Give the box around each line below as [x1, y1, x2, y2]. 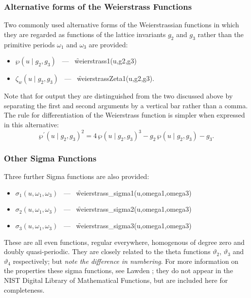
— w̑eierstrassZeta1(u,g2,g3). [64, 73, 155, 83]
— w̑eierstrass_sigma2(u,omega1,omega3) [63, 204, 192, 214]
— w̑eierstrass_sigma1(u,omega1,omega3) [63, 187, 192, 198]
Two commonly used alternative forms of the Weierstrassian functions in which [4, 20, 239, 30]
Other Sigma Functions [4, 152, 97, 164]
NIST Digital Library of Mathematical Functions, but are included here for [4, 275, 228, 285]
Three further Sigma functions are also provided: [4, 171, 149, 181]
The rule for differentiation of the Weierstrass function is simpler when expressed [4, 110, 245, 120]
